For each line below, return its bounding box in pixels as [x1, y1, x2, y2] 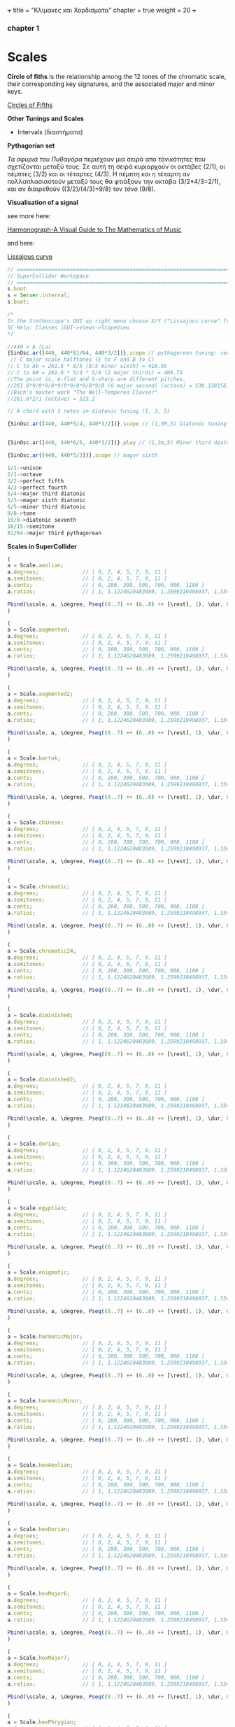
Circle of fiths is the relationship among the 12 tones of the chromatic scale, [7, 72, 227, 80]
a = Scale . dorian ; [7, 1140, 61, 1148]
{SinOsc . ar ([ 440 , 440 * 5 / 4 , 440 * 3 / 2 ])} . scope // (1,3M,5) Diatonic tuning [7, 420, 227, 427]
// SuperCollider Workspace [7, 272, 90, 279]
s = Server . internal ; [7, 292, 71, 299]
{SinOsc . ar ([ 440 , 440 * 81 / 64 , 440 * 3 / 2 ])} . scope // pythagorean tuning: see [7, 350, 230, 357]
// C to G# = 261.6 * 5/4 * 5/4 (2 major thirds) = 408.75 [7, 369, 183, 376]
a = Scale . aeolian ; [7, 562, 64, 569]
